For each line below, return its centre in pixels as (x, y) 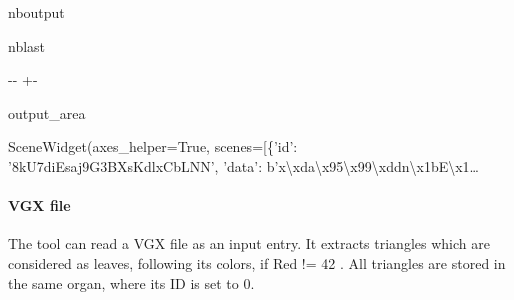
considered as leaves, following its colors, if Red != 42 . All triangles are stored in (257, 262)
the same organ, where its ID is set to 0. (131, 282)
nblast (27, 45)
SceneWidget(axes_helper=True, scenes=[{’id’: (153, 146)
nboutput (36, 12)
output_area (47, 112)
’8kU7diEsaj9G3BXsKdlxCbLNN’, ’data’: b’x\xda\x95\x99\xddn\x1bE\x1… (243, 165)
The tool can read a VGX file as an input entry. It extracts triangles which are (249, 243)
